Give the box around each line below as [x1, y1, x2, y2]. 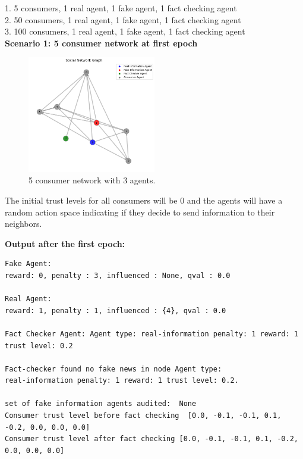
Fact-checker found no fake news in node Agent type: [5, 364, 222, 373]
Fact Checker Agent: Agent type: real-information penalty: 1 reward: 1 [5, 329, 298, 338]
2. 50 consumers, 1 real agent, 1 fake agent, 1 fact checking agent [5, 13, 241, 26]
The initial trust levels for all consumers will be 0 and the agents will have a [5, 193, 283, 206]
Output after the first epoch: [5, 237, 125, 249]
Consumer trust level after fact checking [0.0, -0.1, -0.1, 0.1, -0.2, [5, 435, 298, 444]
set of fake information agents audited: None [5, 399, 197, 408]
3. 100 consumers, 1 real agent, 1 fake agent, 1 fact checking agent [5, 25, 245, 38]
